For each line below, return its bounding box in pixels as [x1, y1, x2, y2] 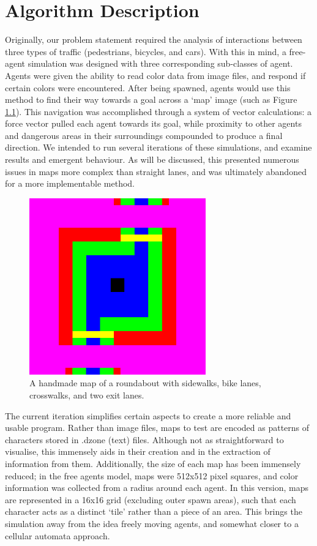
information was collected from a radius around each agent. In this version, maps [5, 481, 309, 494]
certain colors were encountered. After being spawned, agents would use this [5, 81, 291, 94]
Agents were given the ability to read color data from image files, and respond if [5, 69, 306, 81]
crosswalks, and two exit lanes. [29, 389, 144, 402]
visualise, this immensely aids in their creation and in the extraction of [5, 445, 270, 458]
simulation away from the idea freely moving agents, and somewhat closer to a [5, 517, 299, 529]
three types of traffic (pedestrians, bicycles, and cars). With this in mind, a [5, 45, 286, 58]
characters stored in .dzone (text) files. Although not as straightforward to [5, 433, 284, 446]
